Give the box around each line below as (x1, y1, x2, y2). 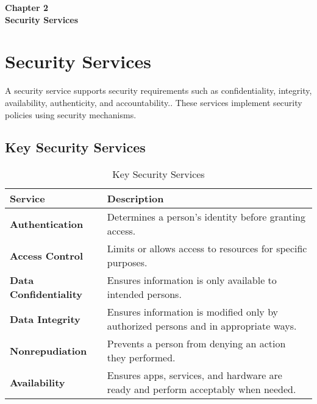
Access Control (10, 248, 84, 263)
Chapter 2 (5, 1, 49, 13)
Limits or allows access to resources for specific (107, 241, 307, 256)
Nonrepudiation (10, 343, 87, 358)
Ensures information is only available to (107, 273, 277, 288)
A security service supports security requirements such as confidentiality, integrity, (5, 84, 312, 97)
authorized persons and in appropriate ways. (107, 319, 297, 333)
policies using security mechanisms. (5, 108, 137, 121)
